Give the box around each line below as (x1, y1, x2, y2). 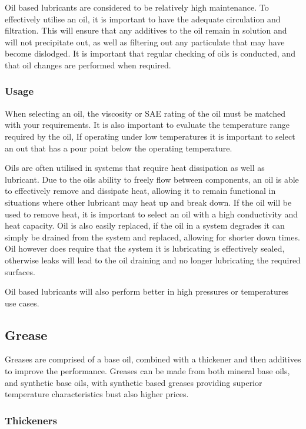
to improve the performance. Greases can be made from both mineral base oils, (5, 365, 290, 377)
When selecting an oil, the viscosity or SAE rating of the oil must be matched (5, 107, 285, 119)
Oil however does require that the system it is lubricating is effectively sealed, (5, 242, 285, 255)
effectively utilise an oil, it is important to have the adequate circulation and (5, 12, 281, 25)
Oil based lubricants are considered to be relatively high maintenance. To (5, 1, 269, 13)
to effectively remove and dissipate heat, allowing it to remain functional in (5, 184, 276, 197)
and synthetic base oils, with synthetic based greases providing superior (5, 376, 262, 388)
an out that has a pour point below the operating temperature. (5, 141, 232, 154)
